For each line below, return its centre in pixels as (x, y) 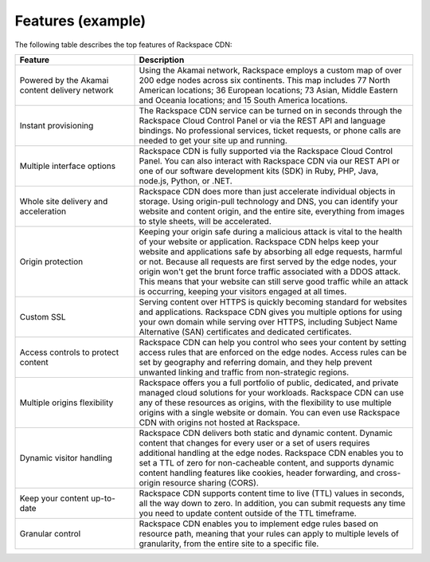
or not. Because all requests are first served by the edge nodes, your (268, 261)
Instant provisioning (57, 125)
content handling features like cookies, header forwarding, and (256, 473)
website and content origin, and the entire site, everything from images (272, 211)
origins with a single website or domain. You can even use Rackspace (270, 412)
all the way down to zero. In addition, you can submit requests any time (272, 503)
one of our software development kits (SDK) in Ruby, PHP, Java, (259, 171)
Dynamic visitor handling (66, 458)
